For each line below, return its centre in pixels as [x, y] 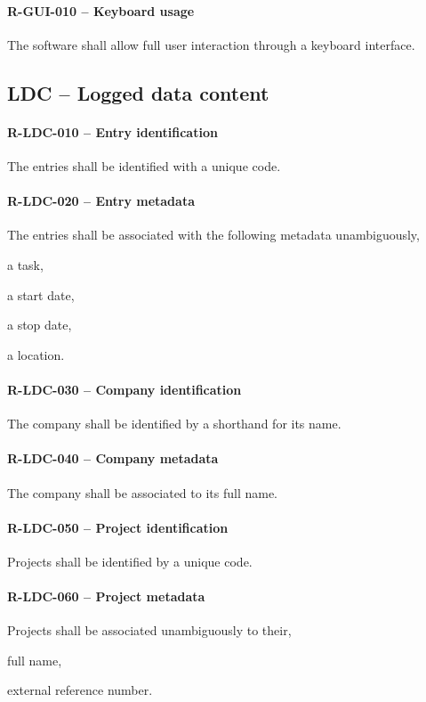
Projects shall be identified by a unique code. [130, 561]
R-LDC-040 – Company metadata [113, 458]
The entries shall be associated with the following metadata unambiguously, [213, 235]
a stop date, [40, 325]
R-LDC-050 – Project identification [118, 527]
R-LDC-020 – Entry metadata [101, 201]
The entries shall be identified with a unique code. [144, 165]
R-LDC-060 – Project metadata [106, 596]
